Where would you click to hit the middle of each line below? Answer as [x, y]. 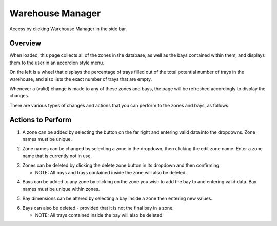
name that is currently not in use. [57, 156]
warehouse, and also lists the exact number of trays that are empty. [81, 79]
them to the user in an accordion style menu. [57, 63]
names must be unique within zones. [61, 189]
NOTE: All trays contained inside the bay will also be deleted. [99, 215]
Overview [25, 43]
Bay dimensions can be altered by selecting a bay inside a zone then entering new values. [117, 198]
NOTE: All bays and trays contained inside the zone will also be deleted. [111, 172]
